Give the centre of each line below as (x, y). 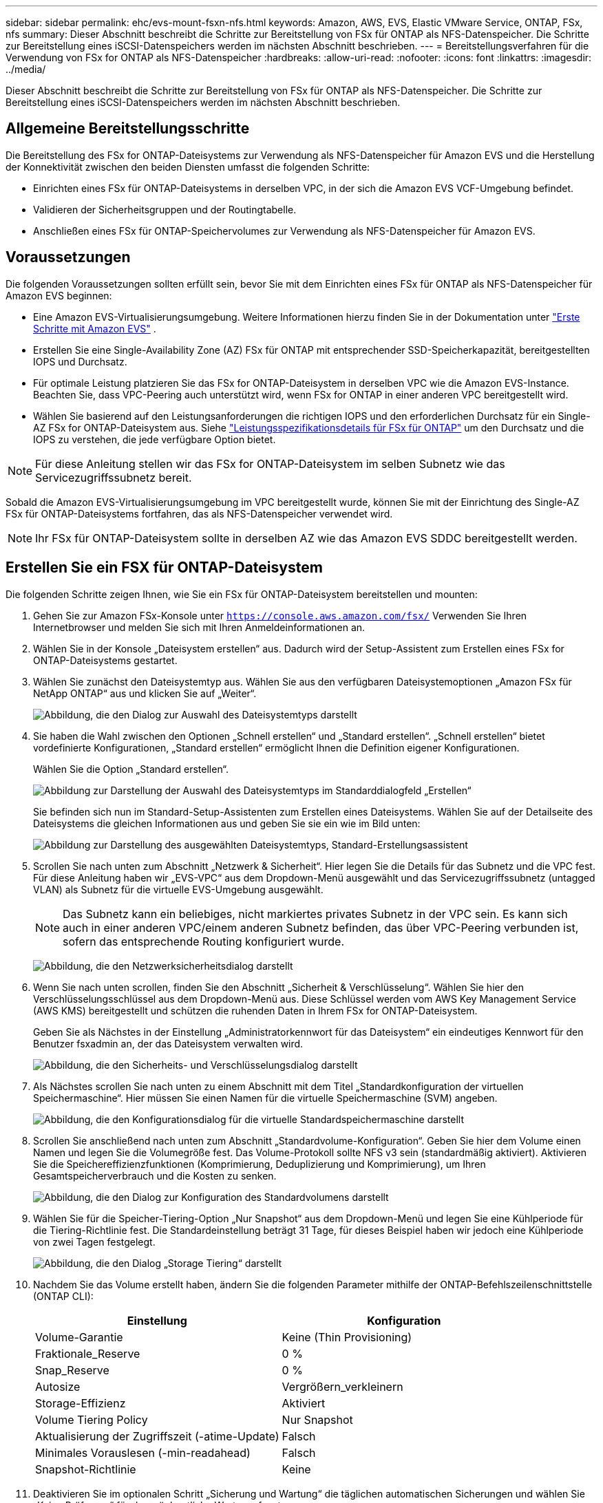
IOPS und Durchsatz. (80, 361)
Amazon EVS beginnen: (59, 295)
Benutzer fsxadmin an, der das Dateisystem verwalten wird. (168, 1043)
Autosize (58, 1386)
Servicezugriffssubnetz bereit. (114, 477)
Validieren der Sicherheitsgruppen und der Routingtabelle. (165, 209)
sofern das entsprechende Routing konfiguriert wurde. (203, 941)
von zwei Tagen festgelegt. (94, 1241)
